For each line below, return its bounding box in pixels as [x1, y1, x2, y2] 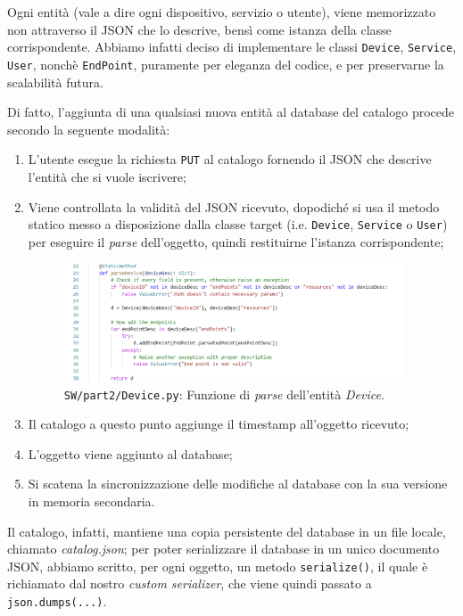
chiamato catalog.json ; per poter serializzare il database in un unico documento [7, 539, 440, 558]
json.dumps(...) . [7, 591, 107, 610]
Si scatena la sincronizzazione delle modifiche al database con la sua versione [28, 474, 448, 493]
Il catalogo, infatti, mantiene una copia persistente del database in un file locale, [7, 522, 446, 540]
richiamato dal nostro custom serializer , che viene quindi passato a [7, 574, 372, 593]
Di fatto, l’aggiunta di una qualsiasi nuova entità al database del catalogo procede [7, 103, 454, 121]
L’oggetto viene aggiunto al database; [28, 444, 233, 463]
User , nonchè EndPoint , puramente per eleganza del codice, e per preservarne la [7, 54, 444, 73]
